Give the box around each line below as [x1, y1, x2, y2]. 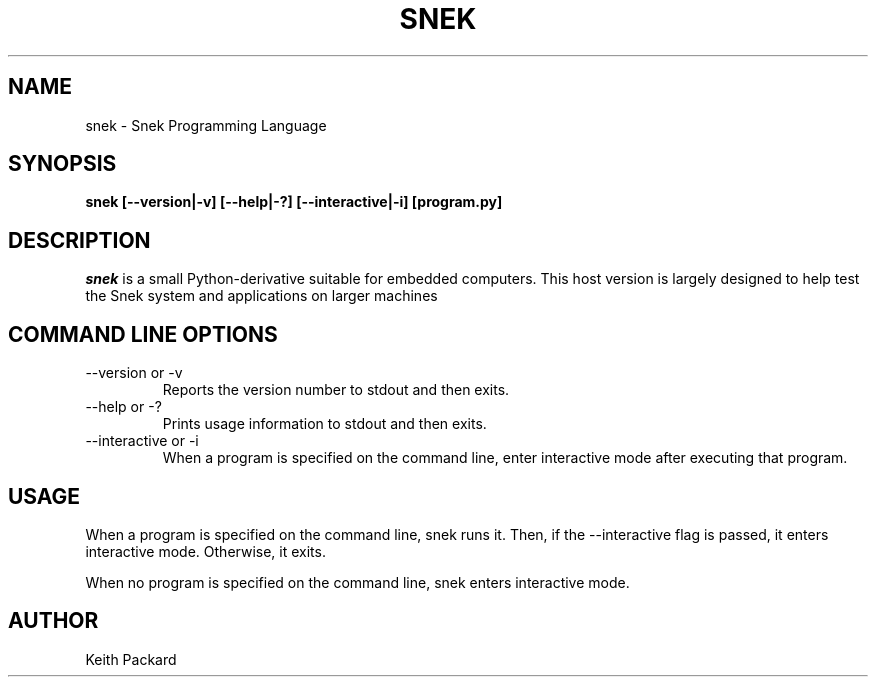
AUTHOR [8, 608, 99, 634]
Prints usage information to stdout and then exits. [162, 415, 487, 433]
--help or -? [85, 398, 162, 416]
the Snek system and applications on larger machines [85, 287, 438, 305]
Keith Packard [85, 650, 177, 668]
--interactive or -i [85, 432, 199, 450]
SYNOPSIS [8, 151, 117, 177]
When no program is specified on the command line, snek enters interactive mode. [85, 573, 630, 591]
